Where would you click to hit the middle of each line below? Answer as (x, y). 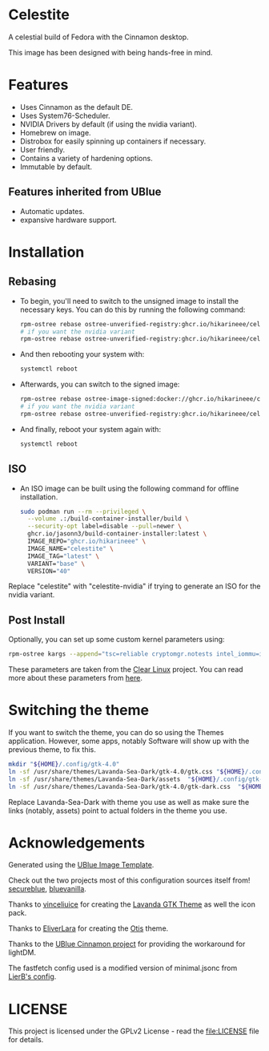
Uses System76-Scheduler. (65, 115)
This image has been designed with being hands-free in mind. (110, 52)
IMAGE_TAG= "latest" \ (64, 556)
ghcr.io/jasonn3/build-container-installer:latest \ (117, 534)
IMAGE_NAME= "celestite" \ (70, 548)
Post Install (37, 620)
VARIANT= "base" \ (56, 564)
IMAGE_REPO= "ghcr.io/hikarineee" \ (87, 541)
